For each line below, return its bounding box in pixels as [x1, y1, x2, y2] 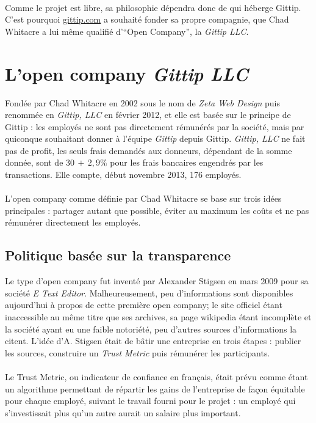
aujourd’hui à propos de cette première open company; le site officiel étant [5, 298, 282, 311]
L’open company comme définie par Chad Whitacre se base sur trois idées [5, 192, 282, 205]
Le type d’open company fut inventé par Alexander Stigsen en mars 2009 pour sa [5, 274, 309, 287]
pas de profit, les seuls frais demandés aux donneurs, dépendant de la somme [5, 144, 292, 156]
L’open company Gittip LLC [5, 61, 249, 86]
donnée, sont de [5, 156, 63, 169]
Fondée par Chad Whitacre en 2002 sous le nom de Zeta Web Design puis [5, 96, 280, 109]
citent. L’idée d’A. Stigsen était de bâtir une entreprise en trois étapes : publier [5, 334, 301, 347]
